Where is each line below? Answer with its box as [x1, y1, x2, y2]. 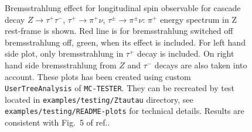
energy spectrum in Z [160, 13, 237, 25]
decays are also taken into [154, 58, 247, 71]
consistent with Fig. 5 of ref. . [5, 116, 110, 128]
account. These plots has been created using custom [5, 70, 191, 82]
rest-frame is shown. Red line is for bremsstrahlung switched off [5, 25, 233, 37]
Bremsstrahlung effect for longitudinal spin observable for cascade [5, 2, 241, 13]
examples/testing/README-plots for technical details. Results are [5, 105, 244, 117]
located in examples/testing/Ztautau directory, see [5, 93, 193, 105]
